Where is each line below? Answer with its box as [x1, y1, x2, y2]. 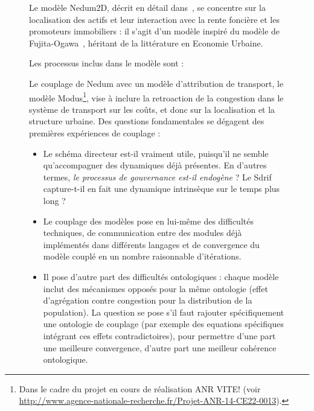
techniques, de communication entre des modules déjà [43, 226, 242, 239]
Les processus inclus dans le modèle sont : [29, 57, 184, 69]
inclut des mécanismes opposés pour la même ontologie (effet [43, 282, 268, 295]
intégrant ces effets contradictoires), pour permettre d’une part [43, 329, 276, 342]
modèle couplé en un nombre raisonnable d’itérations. [43, 250, 242, 263]
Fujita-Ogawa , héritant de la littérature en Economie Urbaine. [29, 36, 263, 49]
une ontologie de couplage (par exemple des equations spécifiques [43, 317, 284, 330]
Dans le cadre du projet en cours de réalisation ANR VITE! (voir [19, 382, 261, 395]
